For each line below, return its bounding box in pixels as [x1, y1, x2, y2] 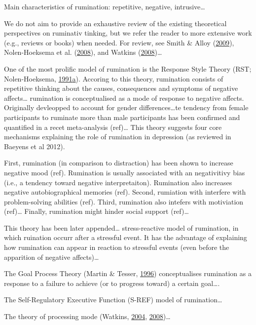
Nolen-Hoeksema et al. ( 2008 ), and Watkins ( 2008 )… [4, 47, 162, 57]
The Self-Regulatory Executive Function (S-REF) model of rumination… [4, 294, 222, 305]
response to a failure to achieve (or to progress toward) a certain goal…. [4, 278, 220, 288]
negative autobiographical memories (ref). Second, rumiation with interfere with [4, 187, 246, 197]
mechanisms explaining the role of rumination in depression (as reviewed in [4, 131, 231, 142]
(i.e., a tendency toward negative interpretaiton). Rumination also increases [4, 177, 232, 187]
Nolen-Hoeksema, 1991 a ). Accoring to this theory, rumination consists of [4, 73, 223, 83]
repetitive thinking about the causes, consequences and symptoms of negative [4, 83, 238, 93]
